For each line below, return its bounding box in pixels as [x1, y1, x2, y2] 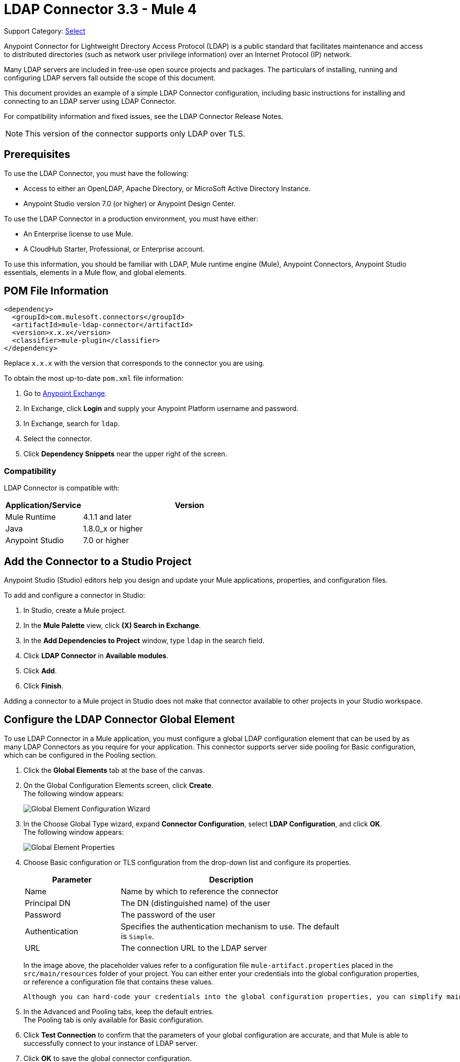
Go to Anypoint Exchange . [23, 389, 107, 398]
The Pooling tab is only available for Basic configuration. [23, 1015, 204, 1024]
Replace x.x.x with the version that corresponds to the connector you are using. [4, 359, 265, 368]
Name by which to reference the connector [121, 886, 279, 896]
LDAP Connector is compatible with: [4, 484, 120, 492]
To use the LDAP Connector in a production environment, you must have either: [4, 214, 258, 223]
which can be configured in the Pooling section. [4, 750, 157, 759]
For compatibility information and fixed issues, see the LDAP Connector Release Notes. [4, 112, 284, 120]
